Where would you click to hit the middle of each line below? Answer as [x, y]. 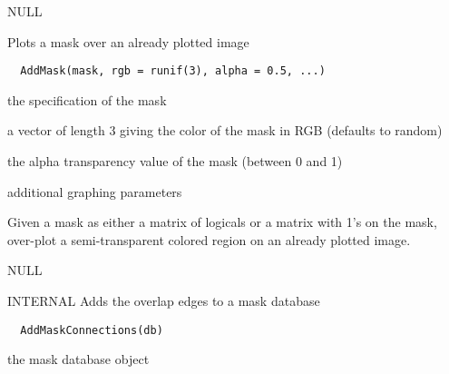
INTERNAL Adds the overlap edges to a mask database [164, 300]
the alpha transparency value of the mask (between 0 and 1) [175, 161]
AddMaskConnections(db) [92, 330]
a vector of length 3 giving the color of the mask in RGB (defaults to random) [225, 130]
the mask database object [78, 359]
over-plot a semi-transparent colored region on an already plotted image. [209, 239]
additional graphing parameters [95, 191]
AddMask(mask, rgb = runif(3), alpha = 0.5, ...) [173, 71]
